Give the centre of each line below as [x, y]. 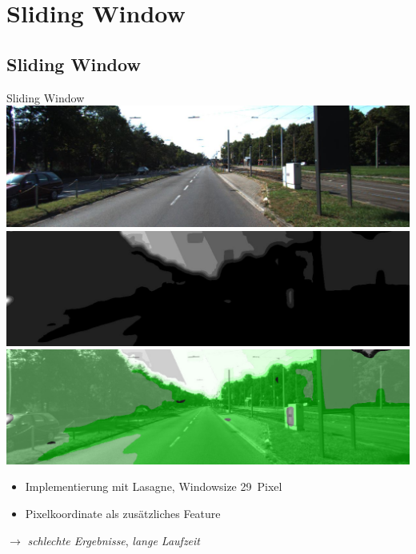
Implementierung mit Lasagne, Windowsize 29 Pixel [154, 486]
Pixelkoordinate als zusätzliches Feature [123, 514]
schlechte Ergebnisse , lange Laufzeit [114, 540]
